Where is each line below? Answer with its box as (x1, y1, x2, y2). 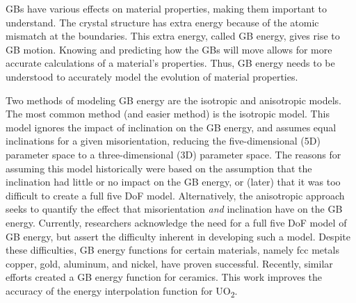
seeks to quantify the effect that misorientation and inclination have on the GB (6, 202, 343, 216)
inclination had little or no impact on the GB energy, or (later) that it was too (6, 174, 341, 189)
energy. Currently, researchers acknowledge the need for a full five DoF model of (6, 215, 347, 229)
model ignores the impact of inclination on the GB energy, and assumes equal (6, 120, 337, 134)
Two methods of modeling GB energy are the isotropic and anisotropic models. (6, 92, 341, 107)
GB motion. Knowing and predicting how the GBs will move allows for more (6, 42, 332, 56)
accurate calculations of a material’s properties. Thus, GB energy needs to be (6, 56, 335, 70)
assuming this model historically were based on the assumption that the (6, 161, 312, 175)
